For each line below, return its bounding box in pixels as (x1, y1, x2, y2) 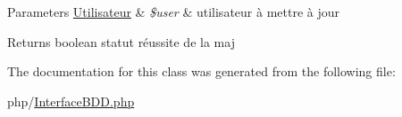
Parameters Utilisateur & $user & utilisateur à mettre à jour (7, 3, 339, 20)
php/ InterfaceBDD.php (7, 91, 135, 110)
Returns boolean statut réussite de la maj (7, 32, 235, 51)
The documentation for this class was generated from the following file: (7, 62, 396, 81)
